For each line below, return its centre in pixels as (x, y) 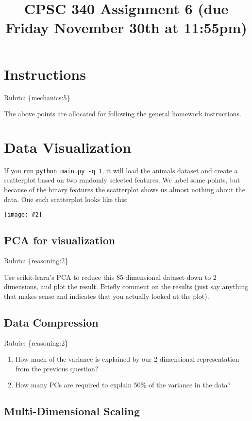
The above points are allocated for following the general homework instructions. (123, 114)
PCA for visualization (60, 240)
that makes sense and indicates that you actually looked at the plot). (107, 296)
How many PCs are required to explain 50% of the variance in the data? (123, 385)
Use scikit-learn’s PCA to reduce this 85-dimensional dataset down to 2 (110, 277)
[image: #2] (23, 215)
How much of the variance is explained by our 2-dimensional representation (127, 359)
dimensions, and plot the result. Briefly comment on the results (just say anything (126, 286)
